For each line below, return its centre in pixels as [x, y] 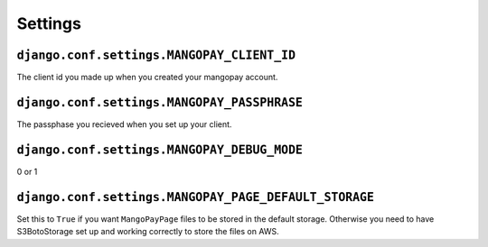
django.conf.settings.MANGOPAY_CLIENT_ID [156, 55]
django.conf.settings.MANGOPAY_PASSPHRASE [160, 102]
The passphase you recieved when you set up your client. [124, 124]
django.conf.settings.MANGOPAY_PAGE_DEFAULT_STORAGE [196, 197]
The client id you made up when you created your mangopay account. [147, 78]
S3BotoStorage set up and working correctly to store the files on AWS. [148, 232]
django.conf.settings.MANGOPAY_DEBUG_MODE [160, 150]
